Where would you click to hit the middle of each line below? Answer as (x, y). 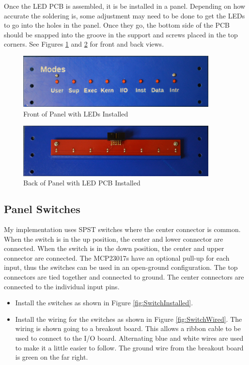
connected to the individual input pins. (62, 286)
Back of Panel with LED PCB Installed (82, 183)
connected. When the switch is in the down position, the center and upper (114, 248)
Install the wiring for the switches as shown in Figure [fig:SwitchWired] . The (129, 319)
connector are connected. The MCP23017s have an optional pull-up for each (117, 257)
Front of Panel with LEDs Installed (76, 114)
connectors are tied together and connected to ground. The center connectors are (124, 276)
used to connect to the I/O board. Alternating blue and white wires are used (129, 338)
